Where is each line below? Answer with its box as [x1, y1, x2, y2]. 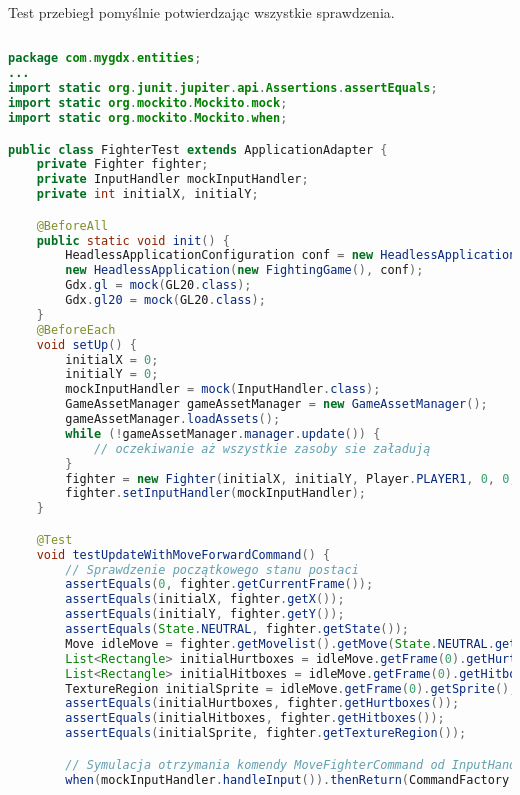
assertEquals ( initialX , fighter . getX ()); [65, 592, 345, 607]
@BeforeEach [36, 322, 116, 337]
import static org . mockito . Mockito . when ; [8, 110, 288, 125]
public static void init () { [36, 233, 231, 248]
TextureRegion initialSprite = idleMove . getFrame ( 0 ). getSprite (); [65, 681, 517, 696]
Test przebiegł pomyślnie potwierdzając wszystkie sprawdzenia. [8, 2, 395, 22]
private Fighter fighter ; [36, 157, 209, 172]
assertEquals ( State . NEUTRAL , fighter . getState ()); [65, 622, 409, 637]
